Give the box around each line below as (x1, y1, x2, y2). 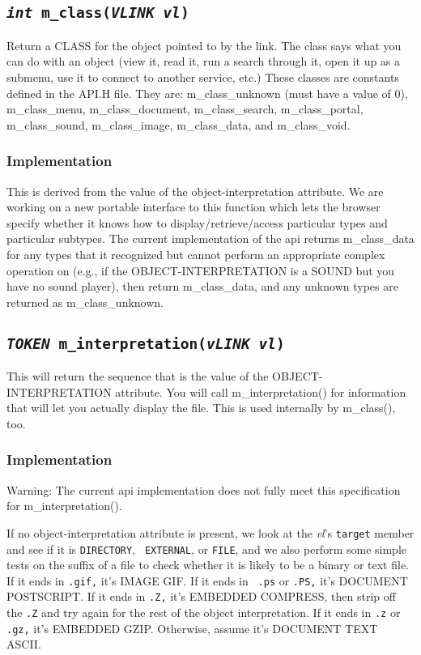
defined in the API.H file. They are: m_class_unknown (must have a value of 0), (6, 84, 408, 101)
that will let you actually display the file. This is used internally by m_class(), (6, 399, 396, 416)
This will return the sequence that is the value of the (6, 368, 269, 385)
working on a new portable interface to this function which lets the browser (6, 198, 381, 215)
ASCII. (6, 636, 41, 653)
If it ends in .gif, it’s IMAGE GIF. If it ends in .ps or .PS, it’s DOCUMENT (6, 572, 408, 589)
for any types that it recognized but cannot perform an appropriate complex (6, 245, 385, 262)
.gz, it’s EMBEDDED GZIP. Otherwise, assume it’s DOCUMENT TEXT (6, 619, 378, 636)
